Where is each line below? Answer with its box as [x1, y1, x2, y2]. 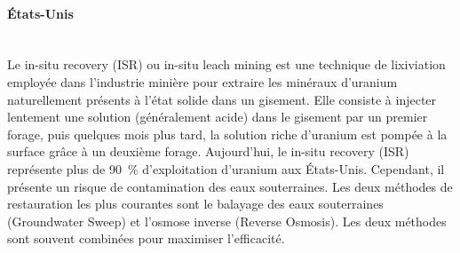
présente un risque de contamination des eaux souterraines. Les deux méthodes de [7, 177, 453, 195]
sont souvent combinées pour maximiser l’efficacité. [7, 229, 285, 248]
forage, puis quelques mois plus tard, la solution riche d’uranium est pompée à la [7, 124, 448, 143]
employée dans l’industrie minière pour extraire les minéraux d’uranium [7, 72, 398, 91]
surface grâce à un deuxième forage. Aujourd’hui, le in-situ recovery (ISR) [7, 142, 409, 161]
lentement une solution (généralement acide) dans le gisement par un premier [7, 107, 428, 126]
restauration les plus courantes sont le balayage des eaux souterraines [7, 194, 384, 213]
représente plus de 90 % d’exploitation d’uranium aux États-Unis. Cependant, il [7, 159, 445, 178]
